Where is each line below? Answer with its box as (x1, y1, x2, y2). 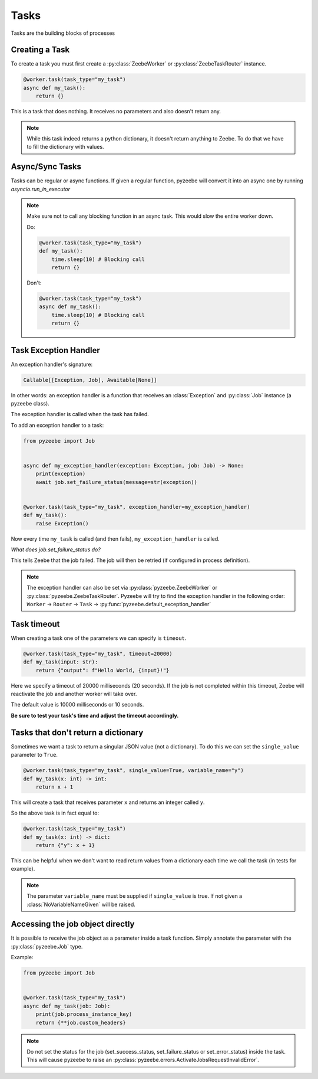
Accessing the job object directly (11, 919, 135, 929)
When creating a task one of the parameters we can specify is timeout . (11, 635, 187, 642)
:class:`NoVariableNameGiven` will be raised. (26, 901, 135, 908)
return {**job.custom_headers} (35, 1019, 126, 1026)
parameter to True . (11, 751, 58, 758)
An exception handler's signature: (11, 361, 93, 368)
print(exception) (35, 470, 86, 478)
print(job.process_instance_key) (35, 1011, 132, 1018)
